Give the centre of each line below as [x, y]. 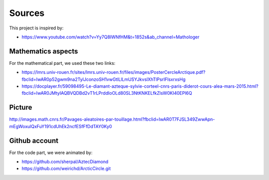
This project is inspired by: [36, 28]
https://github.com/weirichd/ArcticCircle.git [66, 169]
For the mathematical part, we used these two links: [62, 63]
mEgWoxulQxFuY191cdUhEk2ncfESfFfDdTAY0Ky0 [61, 126]
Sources [27, 13]
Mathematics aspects [44, 51]
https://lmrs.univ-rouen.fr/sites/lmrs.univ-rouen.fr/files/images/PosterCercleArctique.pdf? [114, 72]
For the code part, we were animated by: [51, 153]
